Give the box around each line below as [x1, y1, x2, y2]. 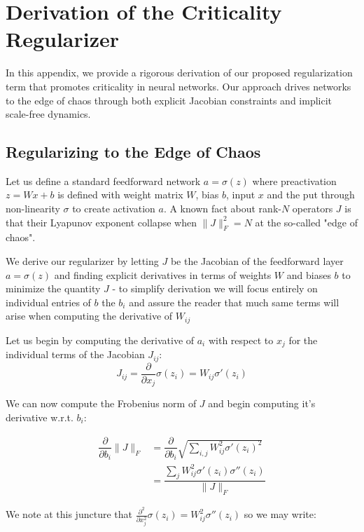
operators [292, 201, 333, 216]
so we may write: [244, 507, 316, 521]
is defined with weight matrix [57, 187, 183, 202]
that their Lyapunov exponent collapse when [6, 214, 197, 229]
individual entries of [6, 294, 91, 309]
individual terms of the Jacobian [6, 347, 145, 362]
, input [225, 187, 255, 202]
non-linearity [6, 201, 60, 216]
